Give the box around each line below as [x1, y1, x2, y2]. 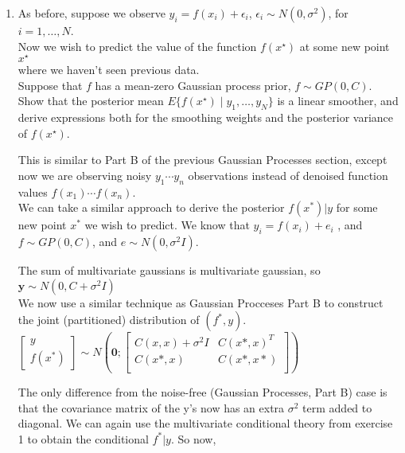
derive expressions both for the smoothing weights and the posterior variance [18, 109, 394, 126]
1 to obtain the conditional [18, 430, 149, 447]
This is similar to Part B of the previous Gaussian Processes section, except [18, 151, 387, 168]
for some [336, 199, 378, 216]
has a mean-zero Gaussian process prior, [95, 76, 291, 93]
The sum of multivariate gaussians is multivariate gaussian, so [18, 262, 321, 279]
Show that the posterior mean [18, 92, 164, 109]
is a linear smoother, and [277, 92, 399, 109]
